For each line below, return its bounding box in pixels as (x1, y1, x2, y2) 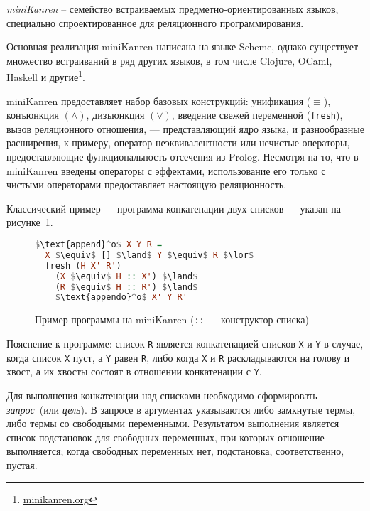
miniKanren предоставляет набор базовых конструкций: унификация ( (6, 93, 311, 108)
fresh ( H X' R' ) (45, 260, 121, 271)
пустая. (6, 457, 38, 472)
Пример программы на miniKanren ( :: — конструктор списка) (35, 312, 309, 327)
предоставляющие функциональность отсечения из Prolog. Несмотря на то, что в (6, 149, 359, 164)
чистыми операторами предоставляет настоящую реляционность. (6, 177, 287, 192)
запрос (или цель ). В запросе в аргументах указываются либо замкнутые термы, (6, 402, 356, 416)
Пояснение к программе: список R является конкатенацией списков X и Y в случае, (6, 335, 364, 350)
